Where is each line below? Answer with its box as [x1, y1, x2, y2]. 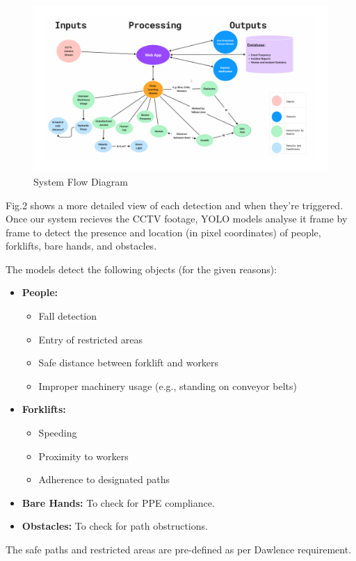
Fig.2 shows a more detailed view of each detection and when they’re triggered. [6, 197, 343, 212]
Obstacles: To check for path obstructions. [22, 519, 208, 533]
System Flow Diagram [33, 174, 128, 188]
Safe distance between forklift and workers [38, 355, 219, 370]
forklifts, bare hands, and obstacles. [6, 238, 157, 253]
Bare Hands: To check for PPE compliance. [22, 495, 215, 510]
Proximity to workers [38, 448, 129, 463]
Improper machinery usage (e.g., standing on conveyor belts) [38, 378, 297, 393]
